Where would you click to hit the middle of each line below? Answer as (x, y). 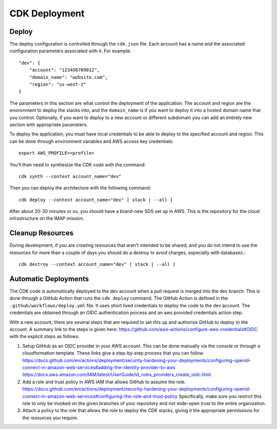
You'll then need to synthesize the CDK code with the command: (78, 165)
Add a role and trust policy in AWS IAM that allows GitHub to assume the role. (104, 382)
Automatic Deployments (49, 279)
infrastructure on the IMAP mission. (47, 219)
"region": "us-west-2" (58, 84)
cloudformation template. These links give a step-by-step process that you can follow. (113, 353)
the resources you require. (50, 418)
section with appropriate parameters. (49, 124)
